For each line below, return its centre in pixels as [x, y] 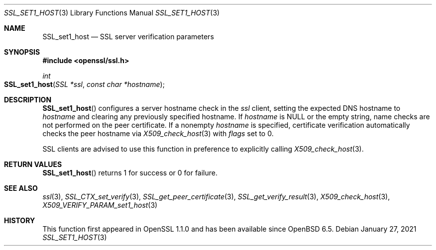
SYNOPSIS [22, 52]
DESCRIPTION [28, 100]
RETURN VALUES [33, 164]
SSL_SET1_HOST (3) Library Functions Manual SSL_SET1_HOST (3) [112, 13]
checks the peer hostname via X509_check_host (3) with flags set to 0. [158, 133]
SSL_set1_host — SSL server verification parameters [128, 37]
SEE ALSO [21, 188]
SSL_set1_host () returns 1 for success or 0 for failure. [130, 173]
